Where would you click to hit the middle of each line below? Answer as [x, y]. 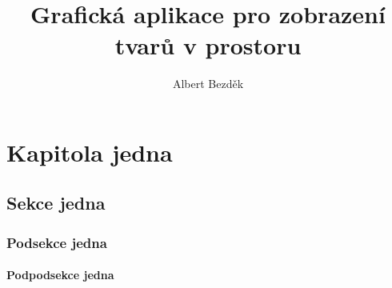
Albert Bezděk [208, 84]
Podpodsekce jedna [60, 275]
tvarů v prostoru [208, 45]
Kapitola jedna [90, 152]
